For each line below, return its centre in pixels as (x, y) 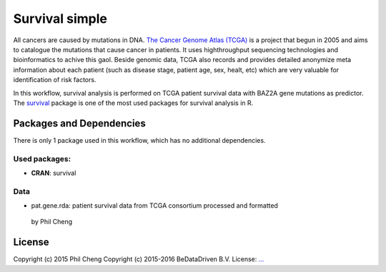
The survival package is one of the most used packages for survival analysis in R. (133, 103)
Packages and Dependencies (79, 123)
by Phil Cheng (52, 222)
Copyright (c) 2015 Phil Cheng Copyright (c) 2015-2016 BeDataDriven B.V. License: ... (139, 259)
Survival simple (60, 19)
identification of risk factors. (55, 80)
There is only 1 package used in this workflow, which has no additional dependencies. (139, 140)
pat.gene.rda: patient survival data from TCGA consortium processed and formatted (155, 206)
